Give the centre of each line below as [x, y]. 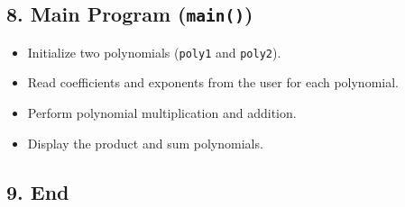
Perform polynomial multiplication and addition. [162, 113]
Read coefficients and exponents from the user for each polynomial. [213, 82]
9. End [38, 191]
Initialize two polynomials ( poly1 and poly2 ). [154, 52]
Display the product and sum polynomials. [145, 143]
